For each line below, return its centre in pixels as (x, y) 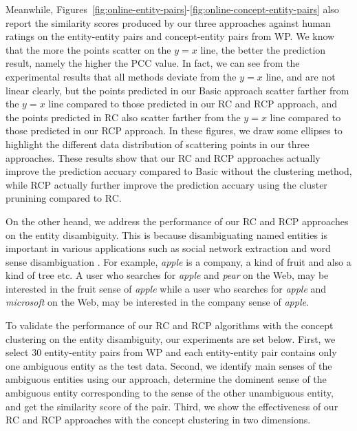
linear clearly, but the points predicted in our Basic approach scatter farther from (177, 90)
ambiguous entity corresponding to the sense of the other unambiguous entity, (170, 393)
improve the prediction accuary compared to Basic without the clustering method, (179, 171)
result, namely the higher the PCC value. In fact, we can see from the (153, 63)
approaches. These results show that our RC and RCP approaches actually (163, 157)
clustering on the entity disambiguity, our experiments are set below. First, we (171, 338)
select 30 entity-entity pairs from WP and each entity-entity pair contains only (171, 352)
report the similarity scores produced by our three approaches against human (168, 22)
